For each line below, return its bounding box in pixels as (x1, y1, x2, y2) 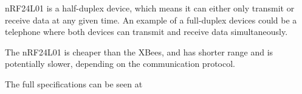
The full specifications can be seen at (5, 77, 143, 90)
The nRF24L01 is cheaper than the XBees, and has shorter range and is (5, 45, 273, 58)
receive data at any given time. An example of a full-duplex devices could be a (5, 13, 297, 26)
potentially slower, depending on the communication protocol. (5, 57, 235, 70)
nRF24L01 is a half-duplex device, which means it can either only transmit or (5, 2, 295, 14)
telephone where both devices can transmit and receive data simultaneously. (5, 25, 288, 38)
